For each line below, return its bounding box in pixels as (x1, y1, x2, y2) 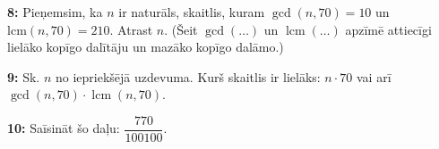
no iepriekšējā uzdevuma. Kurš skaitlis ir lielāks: (56, 67, 321, 86)
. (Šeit (164, 20, 198, 38)
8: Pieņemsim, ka (7, 3, 103, 21)
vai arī (356, 67, 392, 86)
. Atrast (109, 20, 153, 38)
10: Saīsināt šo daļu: (7, 119, 120, 137)
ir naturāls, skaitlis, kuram (118, 3, 265, 21)
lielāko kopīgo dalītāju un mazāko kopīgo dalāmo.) (7, 37, 284, 56)
